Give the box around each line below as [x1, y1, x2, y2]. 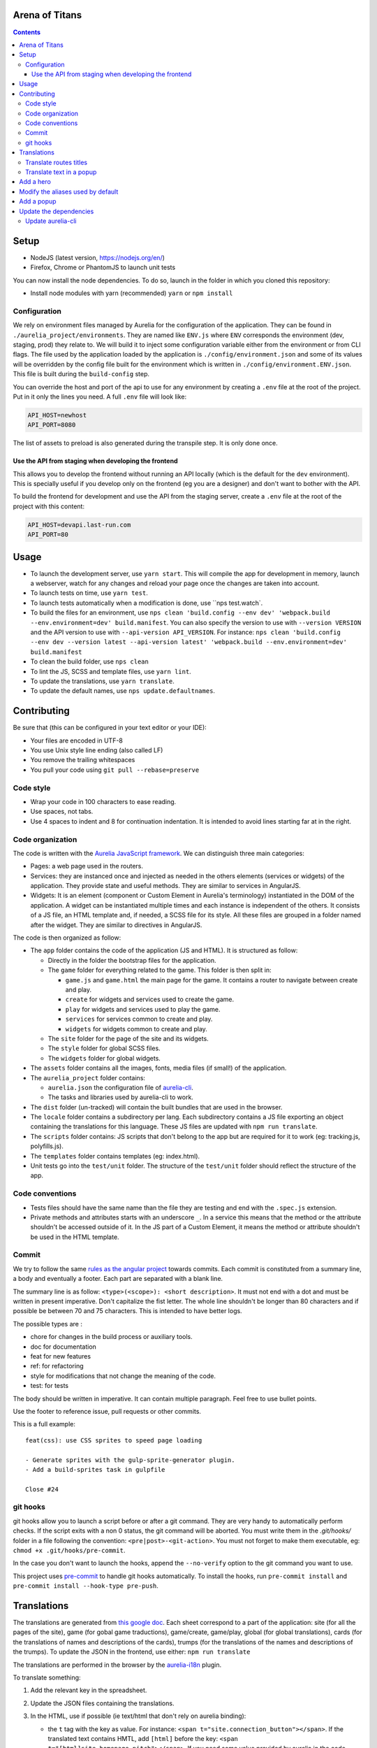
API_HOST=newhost [27, 411, 87, 419]
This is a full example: [13, 1420, 76, 1428]
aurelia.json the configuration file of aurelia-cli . [47, 1083, 193, 1091]
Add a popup [19, 197, 57, 206]
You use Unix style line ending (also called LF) [30, 746, 163, 754]
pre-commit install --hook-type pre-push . [13, 1582, 158, 1590]
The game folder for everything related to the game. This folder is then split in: [47, 966, 272, 975]
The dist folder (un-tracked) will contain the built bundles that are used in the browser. [30, 1103, 283, 1111]
